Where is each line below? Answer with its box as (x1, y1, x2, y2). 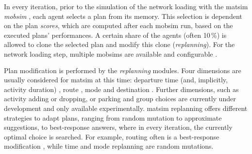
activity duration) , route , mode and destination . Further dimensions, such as (4, 84, 239, 94)
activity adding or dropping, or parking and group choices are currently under (4, 93, 236, 104)
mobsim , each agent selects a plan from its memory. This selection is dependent (4, 11, 242, 21)
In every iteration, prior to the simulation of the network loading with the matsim (4, 1, 248, 11)
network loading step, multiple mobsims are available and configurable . (4, 48, 218, 59)
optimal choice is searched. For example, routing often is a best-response (4, 131, 219, 141)
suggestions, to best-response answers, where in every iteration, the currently (4, 122, 233, 132)
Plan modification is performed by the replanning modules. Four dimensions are (4, 65, 241, 75)
